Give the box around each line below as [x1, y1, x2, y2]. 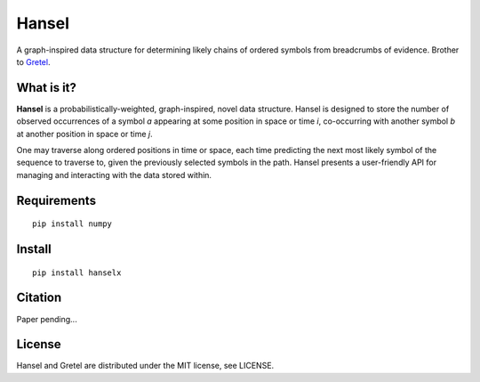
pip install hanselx [32, 267, 122, 278]
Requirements [16, 192, 97, 208]
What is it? [16, 80, 77, 95]
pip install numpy [32, 219, 113, 229]
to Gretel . [16, 56, 51, 67]
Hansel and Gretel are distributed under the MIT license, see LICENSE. [16, 361, 275, 371]
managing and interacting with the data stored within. [16, 169, 212, 180]
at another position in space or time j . [16, 128, 153, 139]
